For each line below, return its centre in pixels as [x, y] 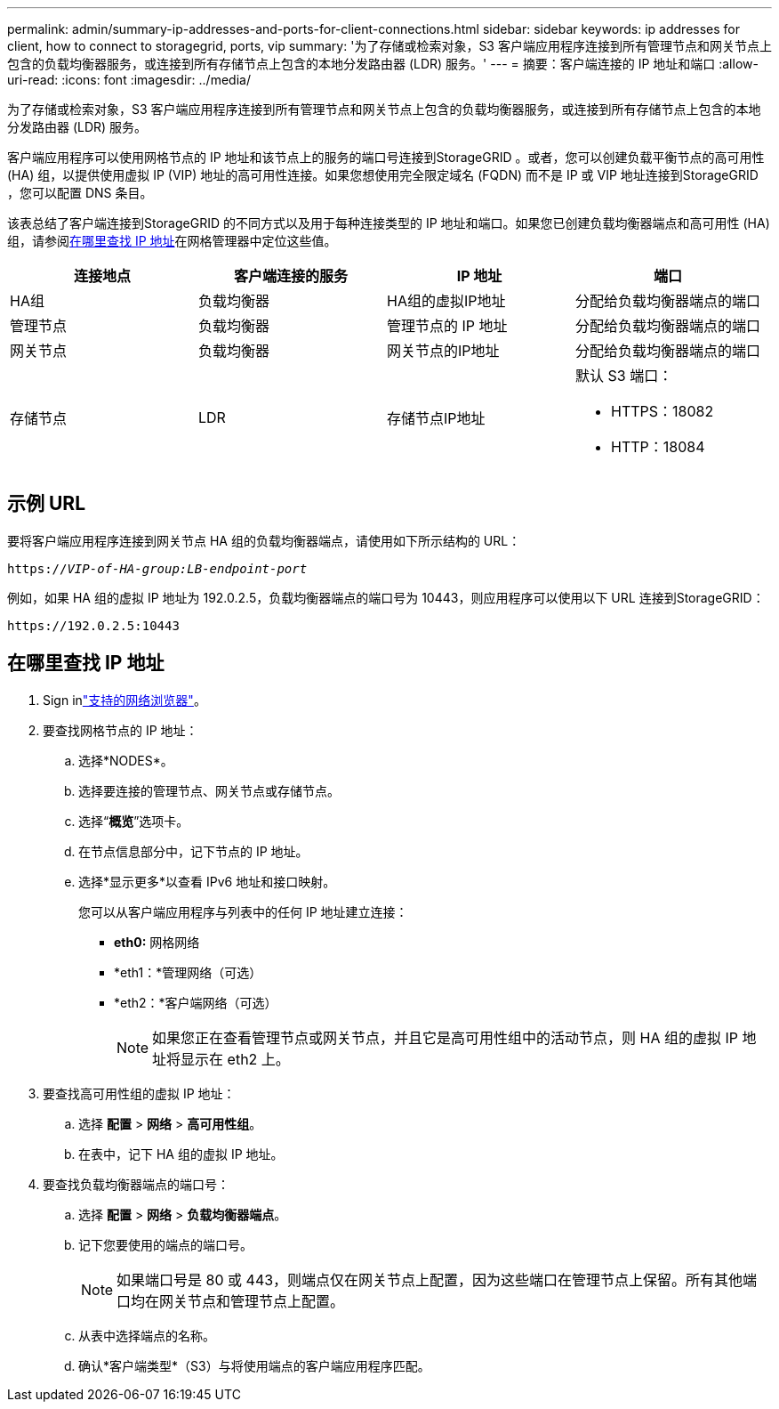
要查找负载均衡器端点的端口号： [136, 1184]
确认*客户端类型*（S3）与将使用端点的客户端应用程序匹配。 [254, 1365]
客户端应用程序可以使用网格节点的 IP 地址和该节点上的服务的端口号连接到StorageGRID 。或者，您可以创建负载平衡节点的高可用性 [386, 157]
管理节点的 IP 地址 [447, 326]
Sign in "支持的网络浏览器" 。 [124, 700]
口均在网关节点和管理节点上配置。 [231, 1301]
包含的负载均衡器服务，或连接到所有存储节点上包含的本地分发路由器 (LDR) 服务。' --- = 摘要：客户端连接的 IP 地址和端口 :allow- [383, 64]
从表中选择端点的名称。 [147, 1335]
